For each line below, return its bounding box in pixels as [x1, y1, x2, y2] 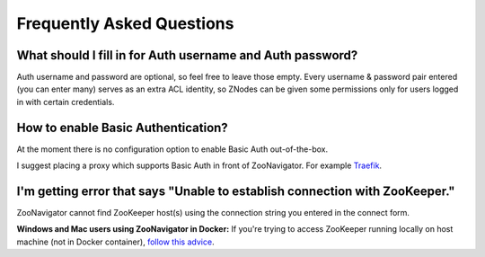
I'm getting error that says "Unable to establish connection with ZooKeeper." [16, 183, 455, 199]
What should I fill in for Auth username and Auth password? [16, 48, 358, 63]
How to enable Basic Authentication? [16, 120, 228, 135]
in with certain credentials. [16, 96, 115, 107]
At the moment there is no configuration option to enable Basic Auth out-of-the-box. [16, 144, 328, 155]
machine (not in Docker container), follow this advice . [16, 236, 215, 247]
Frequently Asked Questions [16, 13, 234, 33]
